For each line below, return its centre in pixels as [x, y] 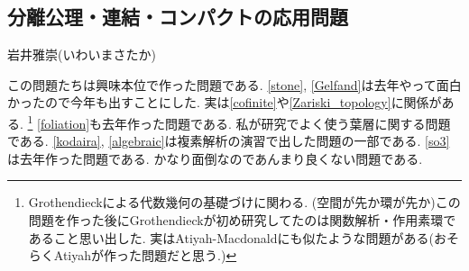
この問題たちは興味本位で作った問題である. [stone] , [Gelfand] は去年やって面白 [234, 84]
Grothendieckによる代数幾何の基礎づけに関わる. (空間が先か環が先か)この [244, 202]
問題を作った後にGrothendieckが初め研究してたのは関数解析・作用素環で [242, 220]
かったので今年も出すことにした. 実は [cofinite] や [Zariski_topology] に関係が [225, 102]
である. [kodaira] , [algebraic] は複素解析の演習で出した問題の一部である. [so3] [229, 141]
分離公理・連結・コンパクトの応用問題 [178, 17]
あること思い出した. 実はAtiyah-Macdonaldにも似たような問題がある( [231, 237]
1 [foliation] [59, 122]
